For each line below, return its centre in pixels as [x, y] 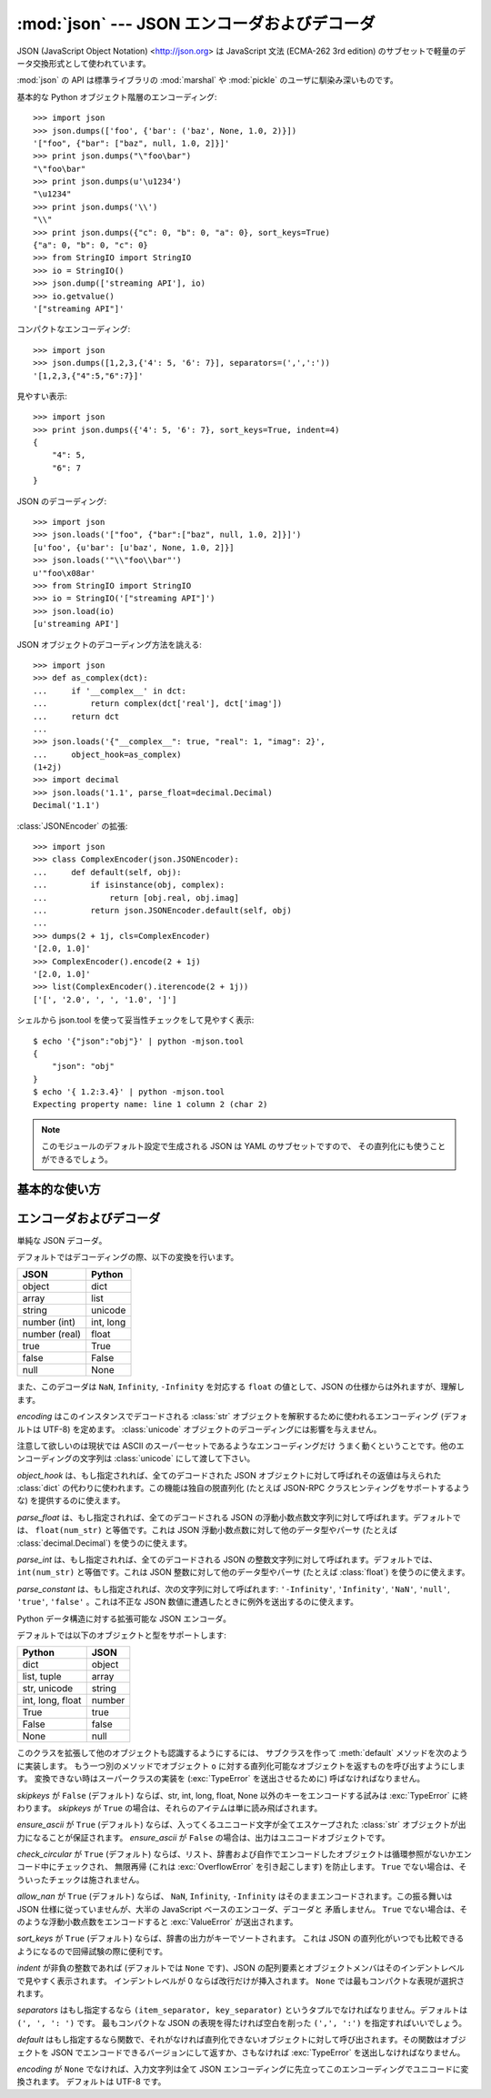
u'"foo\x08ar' [64, 573]
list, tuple [42, 1677]
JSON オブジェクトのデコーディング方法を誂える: [109, 644]
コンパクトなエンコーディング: [74, 329]
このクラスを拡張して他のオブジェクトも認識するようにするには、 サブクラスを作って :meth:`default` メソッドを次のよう [242, 1753]
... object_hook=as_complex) [107, 754]
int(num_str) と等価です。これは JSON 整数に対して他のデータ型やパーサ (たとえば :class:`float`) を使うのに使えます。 [243, 1572]
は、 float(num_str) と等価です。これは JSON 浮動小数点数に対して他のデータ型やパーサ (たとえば [207, 1530]
